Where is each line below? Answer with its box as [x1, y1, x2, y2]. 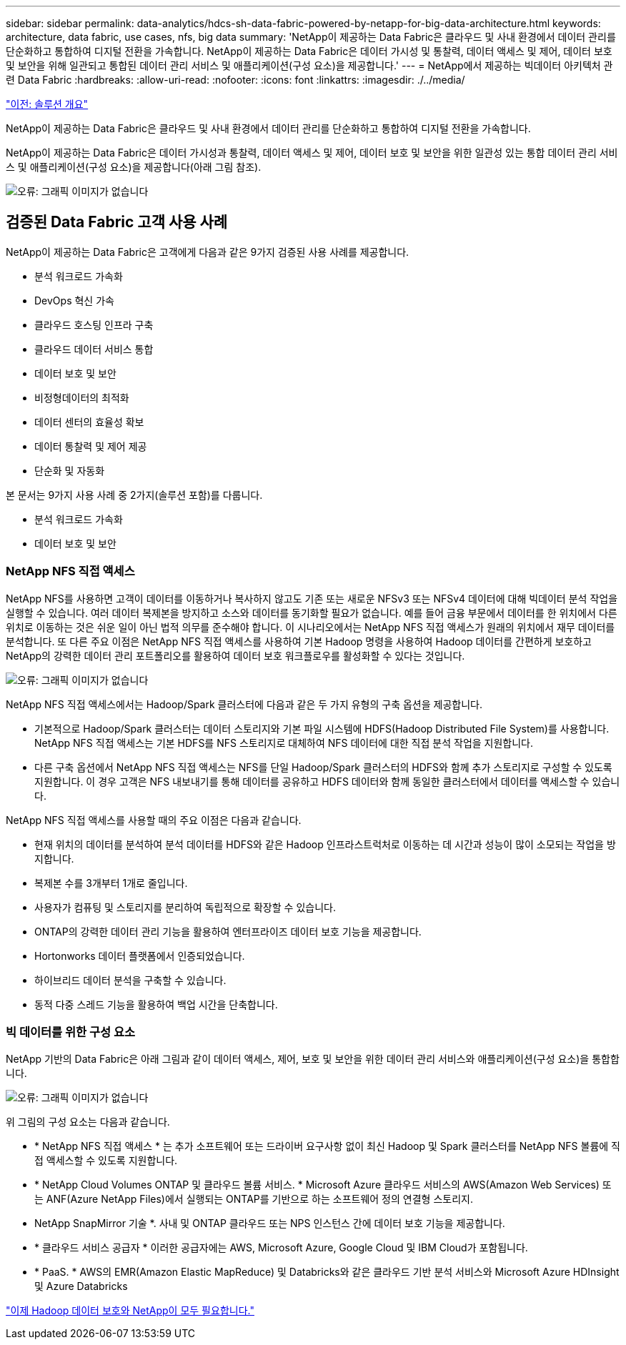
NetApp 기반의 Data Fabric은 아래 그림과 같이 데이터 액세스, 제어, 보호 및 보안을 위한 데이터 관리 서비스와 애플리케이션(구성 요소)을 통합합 [6, 1053, 620, 1066]
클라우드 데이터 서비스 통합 [34, 342, 154, 355]
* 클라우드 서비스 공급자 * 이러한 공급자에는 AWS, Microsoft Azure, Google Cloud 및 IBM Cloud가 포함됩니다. [34, 1241, 528, 1254]
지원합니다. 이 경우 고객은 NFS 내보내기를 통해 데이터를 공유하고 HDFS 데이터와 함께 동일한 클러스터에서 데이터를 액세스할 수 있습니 [34, 775, 620, 788]
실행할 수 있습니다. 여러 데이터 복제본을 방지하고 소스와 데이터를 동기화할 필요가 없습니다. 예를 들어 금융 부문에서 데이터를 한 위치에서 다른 [6, 606, 617, 619]
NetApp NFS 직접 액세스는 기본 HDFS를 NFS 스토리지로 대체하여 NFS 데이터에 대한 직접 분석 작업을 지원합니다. [34, 736, 534, 749]
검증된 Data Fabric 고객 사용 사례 [6, 213, 228, 232]
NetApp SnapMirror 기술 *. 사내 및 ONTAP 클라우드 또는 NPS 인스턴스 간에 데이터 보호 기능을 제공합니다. [34, 1217, 505, 1230]
